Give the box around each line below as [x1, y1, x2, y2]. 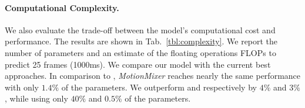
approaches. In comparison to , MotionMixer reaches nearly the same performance [5, 69, 301, 82]
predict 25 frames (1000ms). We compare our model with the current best [5, 58, 271, 70]
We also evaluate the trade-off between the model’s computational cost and [5, 23, 276, 36]
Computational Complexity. [5, 1, 119, 13]
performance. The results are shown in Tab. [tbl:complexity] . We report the [5, 35, 278, 47]
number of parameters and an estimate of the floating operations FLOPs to [5, 46, 276, 58]
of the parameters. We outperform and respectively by [61, 81, 257, 93]
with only [5, 81, 39, 93]
